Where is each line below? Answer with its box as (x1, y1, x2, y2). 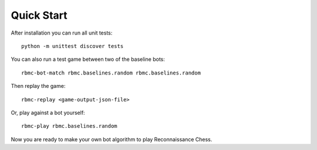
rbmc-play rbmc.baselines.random (21, 123, 117, 129)
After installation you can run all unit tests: (11, 29, 113, 36)
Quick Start (11, 9, 68, 22)
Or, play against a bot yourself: (11, 109, 85, 116)
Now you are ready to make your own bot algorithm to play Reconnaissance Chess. (11, 135, 213, 143)
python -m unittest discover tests (21, 43, 124, 49)
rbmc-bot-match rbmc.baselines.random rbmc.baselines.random (21, 69, 201, 76)
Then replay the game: (11, 83, 66, 90)
